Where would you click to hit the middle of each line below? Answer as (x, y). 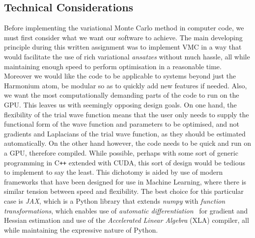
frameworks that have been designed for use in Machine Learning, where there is (125, 181)
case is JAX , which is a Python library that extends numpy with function (115, 200)
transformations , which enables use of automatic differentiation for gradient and (126, 210)
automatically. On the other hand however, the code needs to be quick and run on (128, 143)
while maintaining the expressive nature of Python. (81, 229)
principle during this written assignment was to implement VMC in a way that (123, 47)
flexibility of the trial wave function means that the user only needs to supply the (127, 114)
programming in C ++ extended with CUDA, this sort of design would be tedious (125, 162)
